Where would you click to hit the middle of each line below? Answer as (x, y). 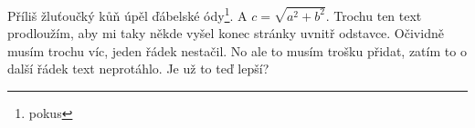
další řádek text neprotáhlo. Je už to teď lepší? (138, 69)
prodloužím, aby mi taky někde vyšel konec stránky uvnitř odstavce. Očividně (226, 33)
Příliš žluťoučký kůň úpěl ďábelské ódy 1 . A (127, 14)
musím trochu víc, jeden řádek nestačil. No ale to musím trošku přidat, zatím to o (237, 50)
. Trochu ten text (374, 15)
